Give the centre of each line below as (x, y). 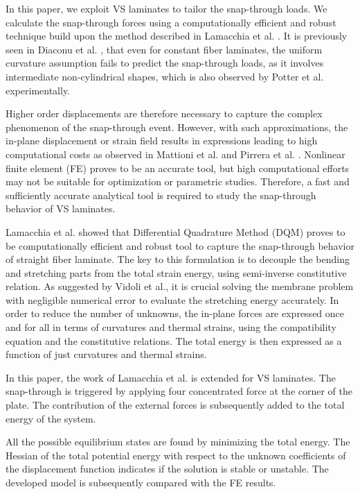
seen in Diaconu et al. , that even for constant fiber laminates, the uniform (164, 49)
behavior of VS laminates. (61, 208)
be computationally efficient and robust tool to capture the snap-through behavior (180, 245)
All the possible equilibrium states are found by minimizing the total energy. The (178, 442)
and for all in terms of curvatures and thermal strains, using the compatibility (171, 327)
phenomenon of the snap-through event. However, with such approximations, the (177, 127)
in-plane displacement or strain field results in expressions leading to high (162, 140)
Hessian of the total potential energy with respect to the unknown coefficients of (176, 455)
